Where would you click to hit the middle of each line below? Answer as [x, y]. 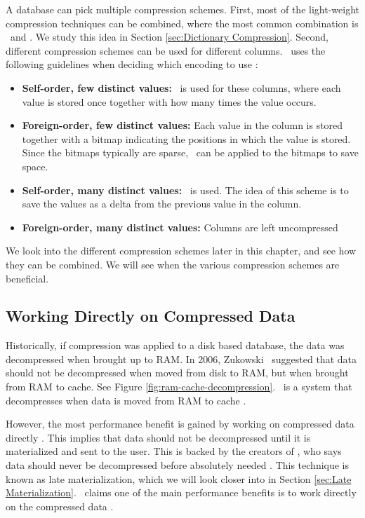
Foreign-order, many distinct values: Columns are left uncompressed [180, 227]
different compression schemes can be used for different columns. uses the [166, 50]
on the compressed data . [60, 506]
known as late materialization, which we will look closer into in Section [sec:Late [179, 478]
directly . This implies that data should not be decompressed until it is [158, 437]
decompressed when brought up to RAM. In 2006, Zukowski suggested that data [181, 359]
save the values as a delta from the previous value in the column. [162, 204]
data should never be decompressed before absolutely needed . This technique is [178, 465]
